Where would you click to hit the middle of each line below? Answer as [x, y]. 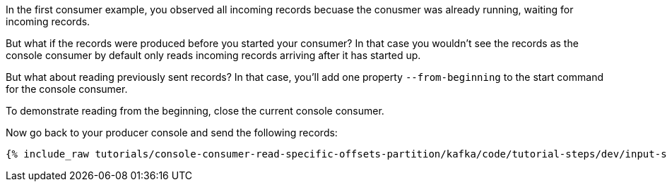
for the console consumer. [67, 89]
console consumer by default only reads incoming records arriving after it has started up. [213, 55]
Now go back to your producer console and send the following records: [172, 133]
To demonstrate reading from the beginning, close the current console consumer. [195, 111]
